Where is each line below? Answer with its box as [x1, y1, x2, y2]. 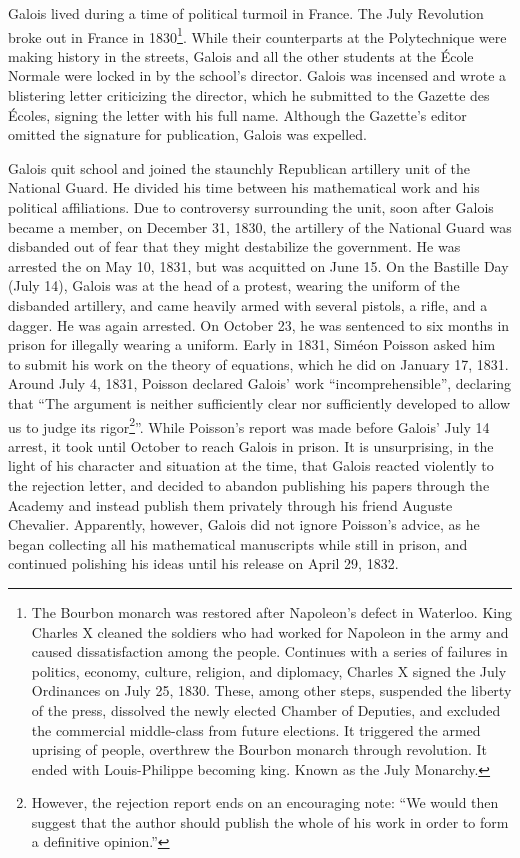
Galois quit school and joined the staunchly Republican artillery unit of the [8, 157, 470, 178]
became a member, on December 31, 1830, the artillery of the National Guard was [8, 216, 512, 237]
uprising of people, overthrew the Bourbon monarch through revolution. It [31, 739, 488, 760]
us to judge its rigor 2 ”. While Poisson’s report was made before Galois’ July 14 [8, 413, 490, 437]
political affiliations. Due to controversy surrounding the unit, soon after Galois [8, 197, 494, 217]
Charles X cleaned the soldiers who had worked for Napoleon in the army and [31, 621, 509, 642]
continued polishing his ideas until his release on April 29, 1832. [8, 553, 399, 574]
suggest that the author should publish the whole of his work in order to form [31, 811, 509, 832]
